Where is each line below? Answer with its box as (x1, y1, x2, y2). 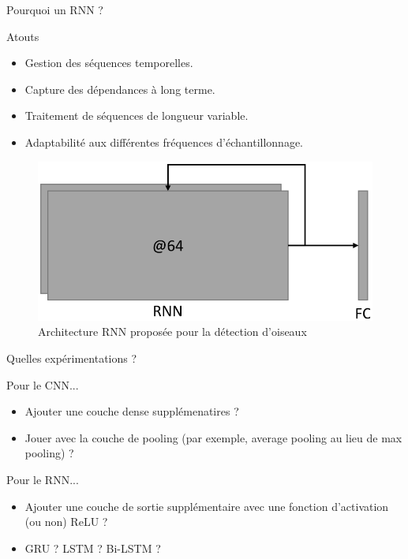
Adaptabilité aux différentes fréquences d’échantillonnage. (24, 133, 303, 150)
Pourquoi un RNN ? (6, 2, 103, 17)
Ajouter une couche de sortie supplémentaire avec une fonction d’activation (24, 498, 389, 514)
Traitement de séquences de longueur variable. (24, 107, 249, 124)
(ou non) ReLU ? (24, 513, 108, 530)
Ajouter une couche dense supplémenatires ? (24, 403, 239, 419)
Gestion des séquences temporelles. (24, 54, 193, 71)
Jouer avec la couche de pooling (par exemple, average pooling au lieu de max (24, 429, 402, 445)
